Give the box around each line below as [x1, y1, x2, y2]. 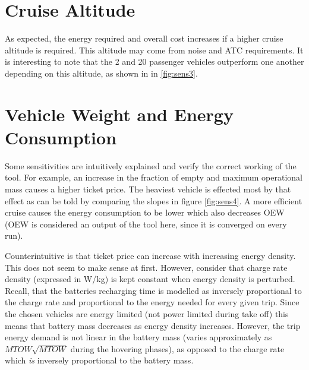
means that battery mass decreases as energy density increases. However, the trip [5, 319, 301, 331]
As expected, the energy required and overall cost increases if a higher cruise [5, 32, 283, 45]
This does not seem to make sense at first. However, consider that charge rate [5, 261, 288, 273]
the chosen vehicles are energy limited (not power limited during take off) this [5, 307, 289, 320]
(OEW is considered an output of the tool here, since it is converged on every [5, 217, 287, 230]
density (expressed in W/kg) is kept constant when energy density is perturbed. [5, 273, 295, 285]
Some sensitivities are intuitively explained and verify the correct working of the [5, 159, 297, 172]
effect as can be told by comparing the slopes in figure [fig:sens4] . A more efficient [5, 194, 302, 207]
